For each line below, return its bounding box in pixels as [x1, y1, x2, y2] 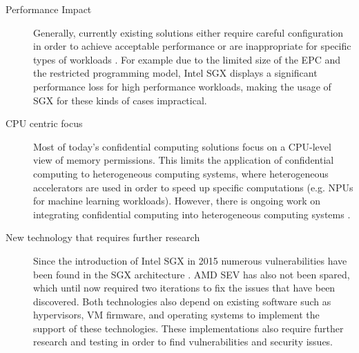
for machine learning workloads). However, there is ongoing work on [33, 193, 321, 208]
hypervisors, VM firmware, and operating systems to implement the [33, 307, 320, 322]
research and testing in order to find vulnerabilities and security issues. [33, 334, 333, 349]
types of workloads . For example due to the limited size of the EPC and [33, 52, 340, 66]
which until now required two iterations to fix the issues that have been [33, 280, 336, 295]
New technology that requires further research [6, 230, 200, 245]
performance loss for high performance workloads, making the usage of [33, 79, 331, 93]
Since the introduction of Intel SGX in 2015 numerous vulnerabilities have [33, 253, 347, 267]
